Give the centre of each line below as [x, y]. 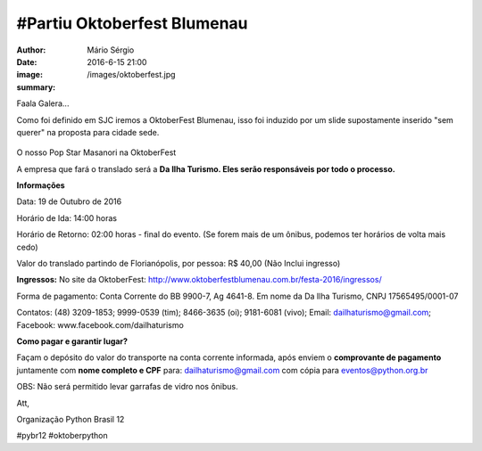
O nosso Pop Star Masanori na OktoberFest [96, 152]
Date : [27, 61]
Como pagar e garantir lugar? [72, 341]
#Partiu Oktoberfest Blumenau [132, 23]
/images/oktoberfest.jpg [131, 75]
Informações [41, 185]
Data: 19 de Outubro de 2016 [69, 201]
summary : [36, 87]
